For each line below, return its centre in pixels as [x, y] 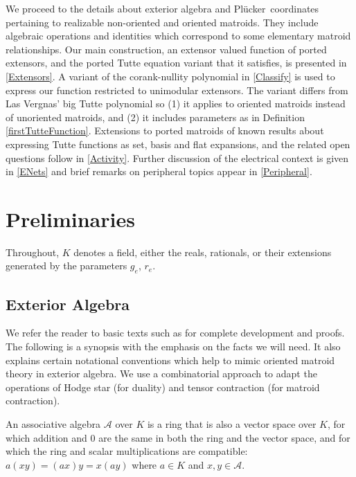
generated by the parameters [66, 265]
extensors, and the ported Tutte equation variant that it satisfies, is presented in [176, 63]
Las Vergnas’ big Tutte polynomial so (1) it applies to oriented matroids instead [176, 103]
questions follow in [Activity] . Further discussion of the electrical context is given [177, 157]
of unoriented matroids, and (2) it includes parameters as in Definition [155, 117]
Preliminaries [70, 218]
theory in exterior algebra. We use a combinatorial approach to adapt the [161, 373]
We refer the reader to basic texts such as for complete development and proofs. [175, 333]
